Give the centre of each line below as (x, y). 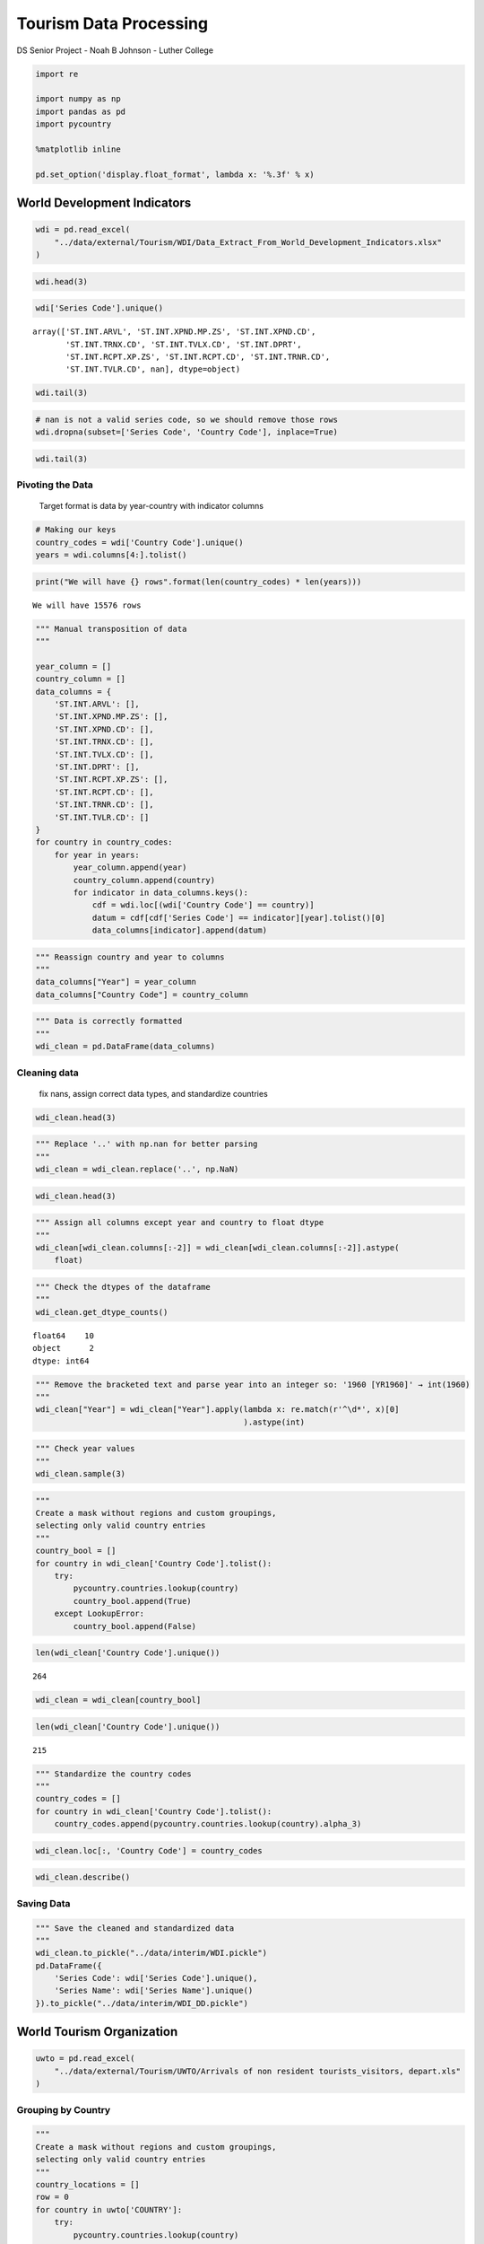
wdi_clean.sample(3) (80, 1474)
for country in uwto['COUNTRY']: (109, 2209)
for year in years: (97, 855)
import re (57, 74)
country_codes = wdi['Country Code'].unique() (139, 542)
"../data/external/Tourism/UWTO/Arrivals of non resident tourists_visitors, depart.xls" (258, 2071)
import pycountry (73, 124)
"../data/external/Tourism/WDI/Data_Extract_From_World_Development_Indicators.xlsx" (248, 242)
